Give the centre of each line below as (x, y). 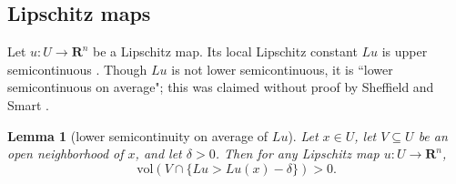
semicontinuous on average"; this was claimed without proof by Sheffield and (221, 87)
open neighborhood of (66, 153)
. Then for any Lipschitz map (297, 153)
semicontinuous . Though (77, 69)
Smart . (28, 104)
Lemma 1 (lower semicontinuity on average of (138, 135)
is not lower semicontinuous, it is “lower (282, 69)
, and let (158, 153)
